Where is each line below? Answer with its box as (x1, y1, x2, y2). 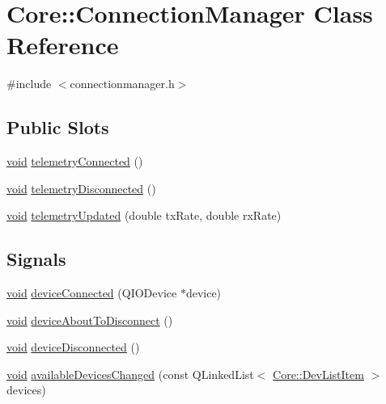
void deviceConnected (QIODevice (6, 284, 177, 301)
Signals (6, 246, 66, 271)
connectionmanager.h (70, 75, 175, 92)
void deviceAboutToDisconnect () (6, 311, 173, 328)
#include (6, 75, 52, 92)
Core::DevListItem (273, 365, 364, 382)
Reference (6, 28, 119, 61)
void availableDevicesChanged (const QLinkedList (6, 365, 254, 382)
